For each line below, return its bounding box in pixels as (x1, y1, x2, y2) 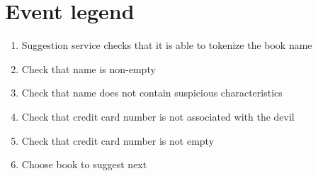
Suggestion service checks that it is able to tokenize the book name (21, 38, 312, 53)
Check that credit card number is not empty (21, 133, 215, 148)
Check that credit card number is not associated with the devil (21, 109, 295, 123)
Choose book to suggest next (21, 157, 147, 172)
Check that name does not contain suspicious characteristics (21, 85, 283, 100)
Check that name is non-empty (21, 61, 156, 76)
